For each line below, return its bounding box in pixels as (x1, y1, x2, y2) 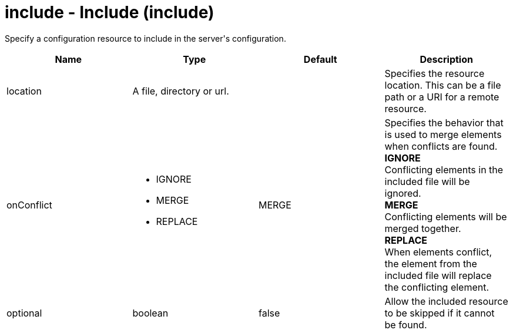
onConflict (6, 199, 52, 211)
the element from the (384, 257, 477, 270)
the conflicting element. (384, 281, 489, 293)
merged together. (384, 222, 461, 234)
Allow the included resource (384, 295, 508, 307)
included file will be (384, 175, 470, 187)
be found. (384, 318, 427, 331)
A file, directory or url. (132, 85, 229, 97)
